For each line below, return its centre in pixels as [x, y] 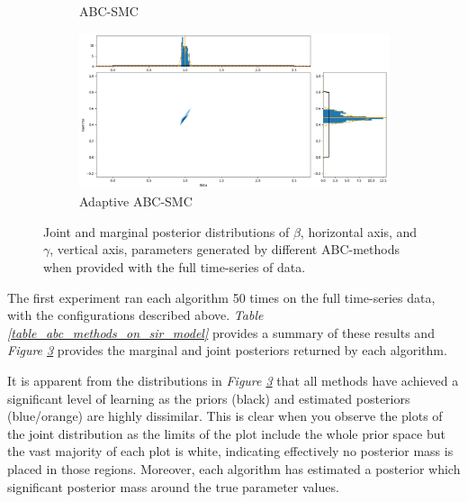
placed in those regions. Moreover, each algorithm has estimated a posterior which [234, 468]
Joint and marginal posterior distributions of [166, 231]
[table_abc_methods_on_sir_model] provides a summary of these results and [221, 332]
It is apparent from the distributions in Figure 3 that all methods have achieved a [233, 380]
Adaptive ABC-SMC [136, 201]
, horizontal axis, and [359, 231]
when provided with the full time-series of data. [175, 266]
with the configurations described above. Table [135, 315]
